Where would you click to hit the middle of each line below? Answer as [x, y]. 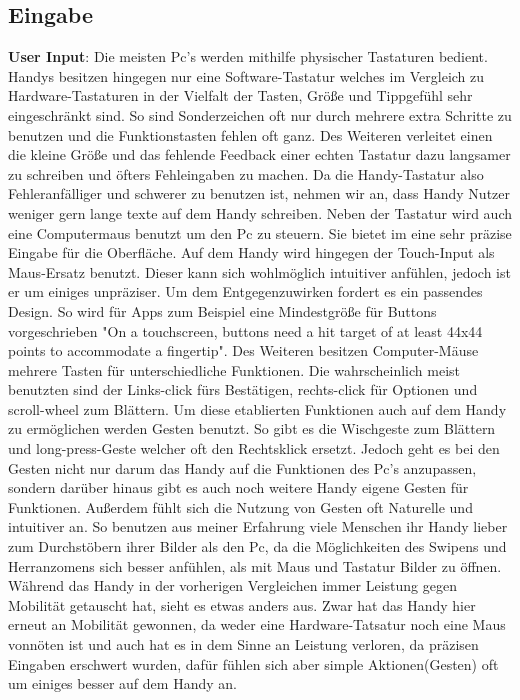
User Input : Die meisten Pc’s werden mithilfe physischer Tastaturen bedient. [248, 56]
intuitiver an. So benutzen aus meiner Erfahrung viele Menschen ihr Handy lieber [258, 526]
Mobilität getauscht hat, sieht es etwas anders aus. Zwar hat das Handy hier [242, 604]
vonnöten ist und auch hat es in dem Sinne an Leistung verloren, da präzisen [243, 644]
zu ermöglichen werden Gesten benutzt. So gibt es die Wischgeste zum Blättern [252, 428]
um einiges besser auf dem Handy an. [122, 683]
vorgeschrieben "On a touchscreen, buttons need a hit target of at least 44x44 [245, 330]
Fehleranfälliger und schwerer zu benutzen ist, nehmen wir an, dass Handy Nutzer [259, 193]
